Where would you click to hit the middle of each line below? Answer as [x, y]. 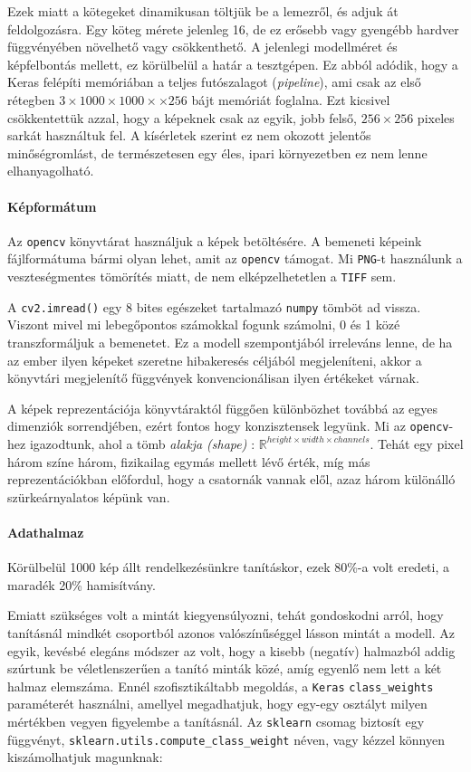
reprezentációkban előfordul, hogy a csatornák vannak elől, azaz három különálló [231, 479]
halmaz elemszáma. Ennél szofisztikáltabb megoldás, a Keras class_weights [221, 686]
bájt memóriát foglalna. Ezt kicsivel [291, 99]
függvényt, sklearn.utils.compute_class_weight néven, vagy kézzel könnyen [226, 739]
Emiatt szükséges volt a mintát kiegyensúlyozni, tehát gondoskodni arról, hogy [226, 615]
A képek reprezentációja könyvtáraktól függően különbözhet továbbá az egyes [223, 408]
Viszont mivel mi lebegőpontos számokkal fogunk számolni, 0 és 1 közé [204, 324]
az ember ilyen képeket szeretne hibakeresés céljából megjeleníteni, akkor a [215, 360]
